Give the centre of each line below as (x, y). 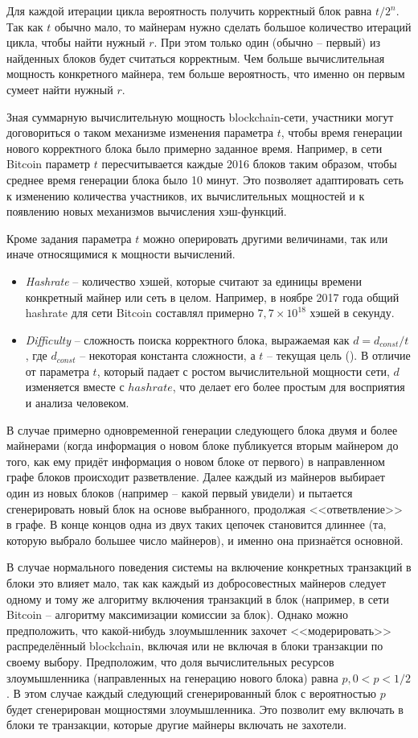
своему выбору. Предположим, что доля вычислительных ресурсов (170, 661)
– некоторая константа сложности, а (168, 355)
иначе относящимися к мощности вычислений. (121, 254)
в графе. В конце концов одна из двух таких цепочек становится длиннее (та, (197, 524)
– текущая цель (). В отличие (339, 355)
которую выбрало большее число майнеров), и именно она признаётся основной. (205, 540)
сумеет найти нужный (60, 89)
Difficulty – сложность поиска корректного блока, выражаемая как (187, 339)
